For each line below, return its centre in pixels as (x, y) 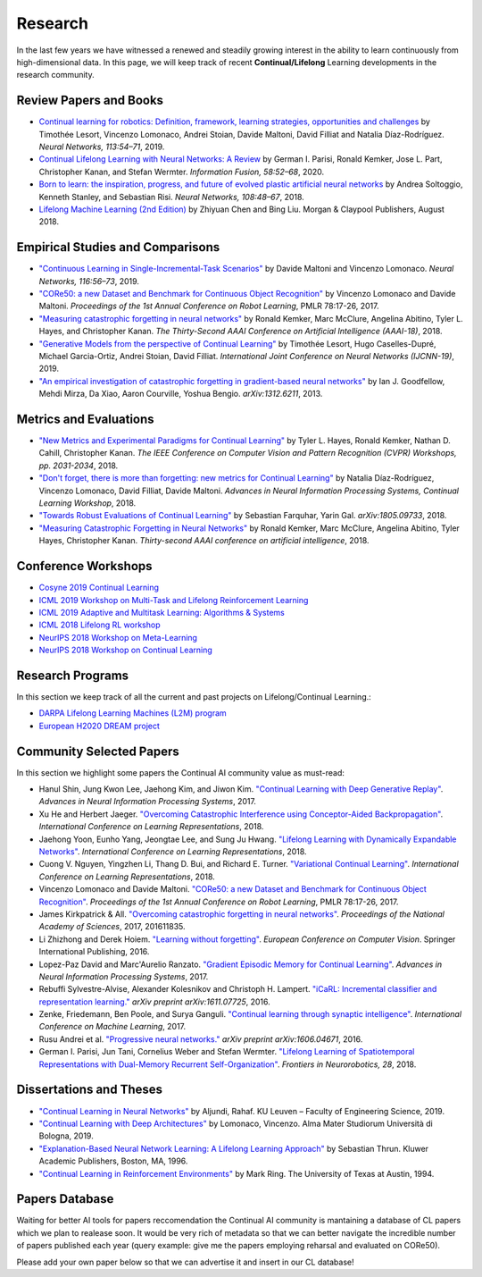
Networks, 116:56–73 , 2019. (89, 281)
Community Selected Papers (98, 751)
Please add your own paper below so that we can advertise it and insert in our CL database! (185, 1262)
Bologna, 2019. (66, 1136)
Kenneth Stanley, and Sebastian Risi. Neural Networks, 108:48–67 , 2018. (172, 197)
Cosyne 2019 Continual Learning (99, 588)
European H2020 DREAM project (100, 726)
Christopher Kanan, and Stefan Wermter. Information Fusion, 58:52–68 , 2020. (182, 172)
